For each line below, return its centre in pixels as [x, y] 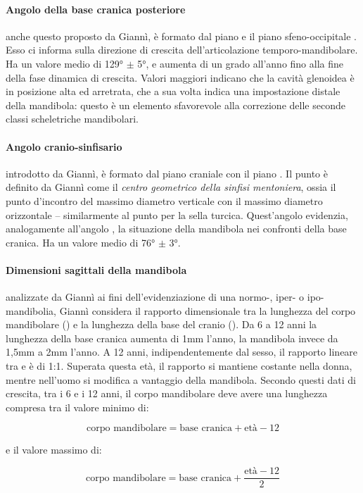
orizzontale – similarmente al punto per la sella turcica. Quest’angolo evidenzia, [177, 214]
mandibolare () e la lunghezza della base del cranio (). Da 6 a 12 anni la [161, 324]
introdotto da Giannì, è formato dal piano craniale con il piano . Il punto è [167, 173]
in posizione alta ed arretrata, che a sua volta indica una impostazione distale [173, 91]
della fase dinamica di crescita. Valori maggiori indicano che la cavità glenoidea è [180, 77]
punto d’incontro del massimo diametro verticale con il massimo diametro [164, 200]
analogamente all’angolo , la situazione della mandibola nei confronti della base [176, 229]
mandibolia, [31, 310]
